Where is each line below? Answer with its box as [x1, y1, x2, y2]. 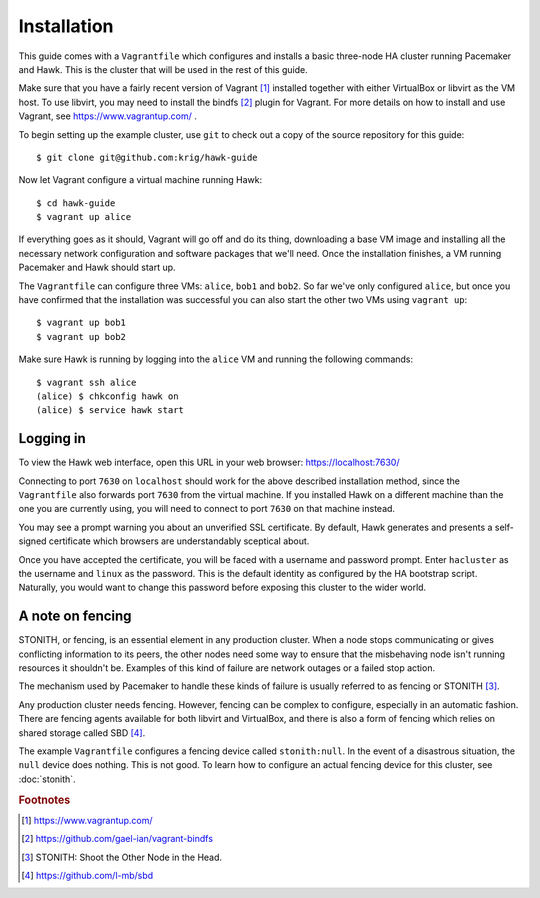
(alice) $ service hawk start [36, 405, 185, 416]
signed [18, 535, 47, 547]
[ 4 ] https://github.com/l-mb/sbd [21, 870, 154, 882]
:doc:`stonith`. [18, 773, 76, 785]
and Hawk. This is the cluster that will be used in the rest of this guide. [18, 63, 309, 75]
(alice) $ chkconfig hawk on [36, 390, 179, 402]
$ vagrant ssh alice [36, 376, 137, 388]
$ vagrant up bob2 [36, 331, 127, 342]
